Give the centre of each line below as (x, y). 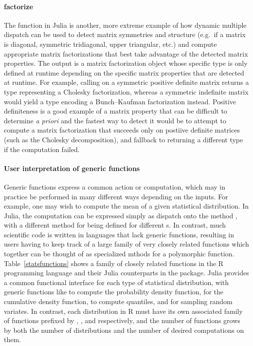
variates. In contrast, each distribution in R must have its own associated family (123, 311)
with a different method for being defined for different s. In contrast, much (115, 225)
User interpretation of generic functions (72, 168)
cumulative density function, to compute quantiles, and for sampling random (118, 301)
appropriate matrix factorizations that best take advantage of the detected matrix (126, 53)
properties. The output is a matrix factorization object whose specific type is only (126, 63)
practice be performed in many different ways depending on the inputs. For (116, 196)
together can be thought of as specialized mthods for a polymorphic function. (119, 254)
